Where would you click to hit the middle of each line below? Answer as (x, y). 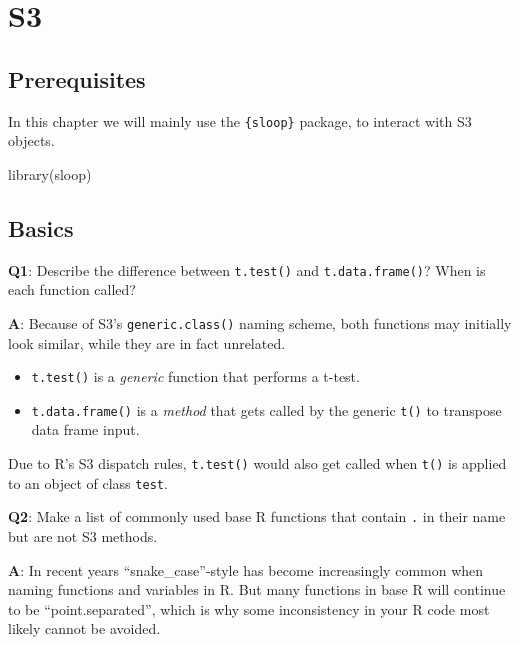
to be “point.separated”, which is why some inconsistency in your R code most (249, 608)
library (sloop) (50, 173)
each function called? (72, 289)
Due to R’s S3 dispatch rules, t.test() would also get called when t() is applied (257, 463)
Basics (41, 227)
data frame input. (85, 429)
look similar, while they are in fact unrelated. (147, 342)
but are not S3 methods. (83, 536)
